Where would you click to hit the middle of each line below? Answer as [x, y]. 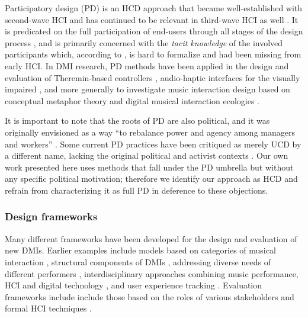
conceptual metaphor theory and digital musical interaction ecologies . [132, 100]
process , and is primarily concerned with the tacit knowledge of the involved [144, 42]
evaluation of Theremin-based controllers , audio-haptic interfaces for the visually [153, 77]
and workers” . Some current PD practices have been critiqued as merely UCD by [153, 144]
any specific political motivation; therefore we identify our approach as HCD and [151, 179]
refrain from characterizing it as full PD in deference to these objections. [137, 190]
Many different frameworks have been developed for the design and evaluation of [151, 238]
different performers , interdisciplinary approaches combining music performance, [152, 273]
